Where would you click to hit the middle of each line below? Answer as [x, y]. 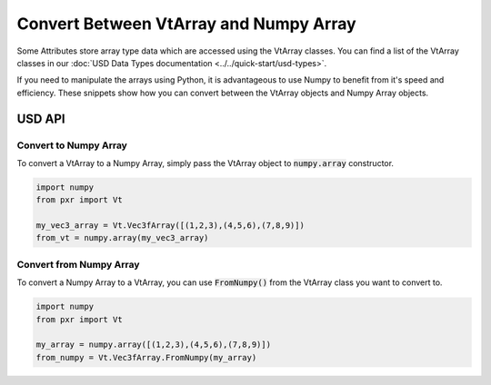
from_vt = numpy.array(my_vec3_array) [122, 238]
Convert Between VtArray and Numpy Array [186, 24]
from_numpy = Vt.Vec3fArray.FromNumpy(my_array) [146, 357]
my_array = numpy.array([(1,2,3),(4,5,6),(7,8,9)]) [154, 345]
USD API [41, 118]
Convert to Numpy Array [72, 145]
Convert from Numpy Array [78, 264]
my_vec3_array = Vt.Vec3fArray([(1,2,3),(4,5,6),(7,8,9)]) [170, 226]
